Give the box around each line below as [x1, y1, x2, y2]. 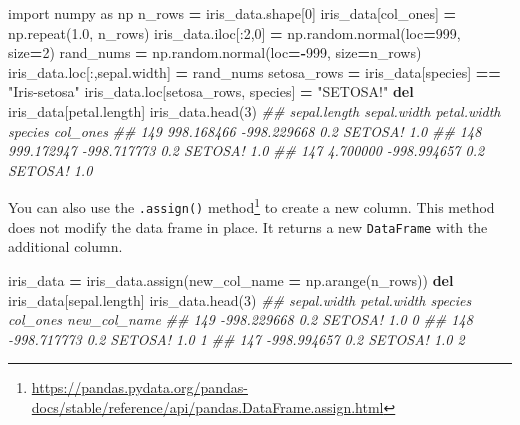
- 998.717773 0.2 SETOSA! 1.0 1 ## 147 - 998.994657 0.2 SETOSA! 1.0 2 [8, 328, 465, 349]
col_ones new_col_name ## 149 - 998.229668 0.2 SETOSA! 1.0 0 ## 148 [8, 309, 473, 330]
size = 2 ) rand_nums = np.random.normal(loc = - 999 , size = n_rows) [8, 42, 422, 63]
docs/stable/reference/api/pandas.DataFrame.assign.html [31, 396, 384, 417]
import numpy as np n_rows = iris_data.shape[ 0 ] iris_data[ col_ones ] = [8, 3, 457, 23]
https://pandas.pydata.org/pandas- [31, 377, 248, 398]
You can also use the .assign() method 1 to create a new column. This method [8, 194, 495, 217]
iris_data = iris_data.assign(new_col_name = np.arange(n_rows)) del [8, 269, 454, 290]
